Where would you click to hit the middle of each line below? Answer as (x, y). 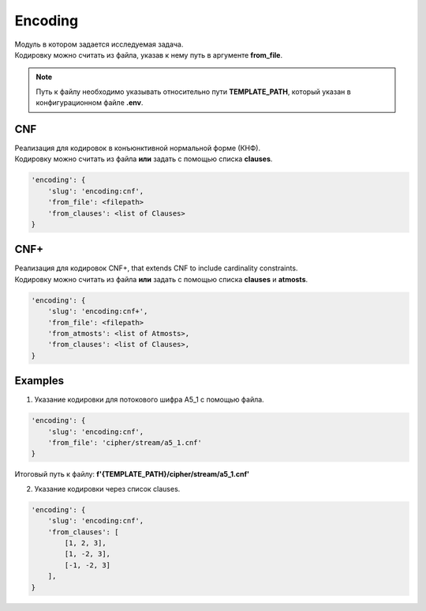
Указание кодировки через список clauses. (107, 488)
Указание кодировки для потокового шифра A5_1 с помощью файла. (149, 400)
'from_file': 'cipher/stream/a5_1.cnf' (125, 443)
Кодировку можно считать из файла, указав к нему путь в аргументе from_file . (149, 55)
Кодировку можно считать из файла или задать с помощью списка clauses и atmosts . (161, 279)
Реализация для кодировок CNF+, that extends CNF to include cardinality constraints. (156, 268)
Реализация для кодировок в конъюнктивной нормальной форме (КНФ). (137, 148)
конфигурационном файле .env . (90, 103)
